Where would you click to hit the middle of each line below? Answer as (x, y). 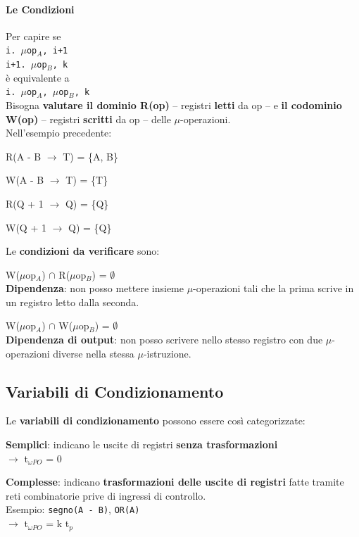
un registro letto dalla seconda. (73, 302)
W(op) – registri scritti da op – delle (88, 119)
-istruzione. (167, 353)
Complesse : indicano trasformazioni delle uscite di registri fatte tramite (175, 482)
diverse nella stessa (94, 353)
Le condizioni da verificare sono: (83, 251)
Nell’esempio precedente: (59, 133)
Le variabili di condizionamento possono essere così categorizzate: (156, 421)
